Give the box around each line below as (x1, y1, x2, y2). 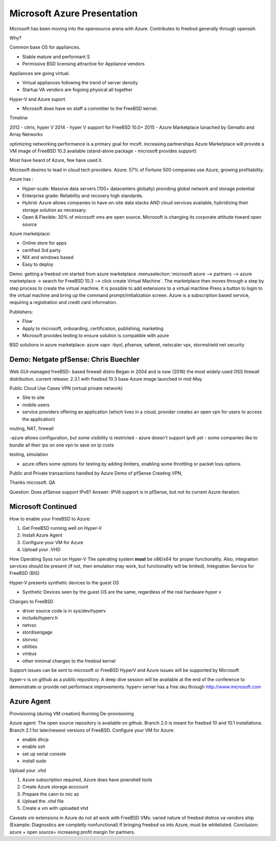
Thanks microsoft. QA (9, 479, 56, 485)
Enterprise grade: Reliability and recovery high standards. (22, 192, 144, 199)
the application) (22, 416, 56, 422)
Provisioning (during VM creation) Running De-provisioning (9, 710, 134, 716)
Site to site (22, 394, 45, 401)
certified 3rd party (22, 247, 61, 253)
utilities (22, 643, 38, 649)
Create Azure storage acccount (22, 784, 89, 790)
